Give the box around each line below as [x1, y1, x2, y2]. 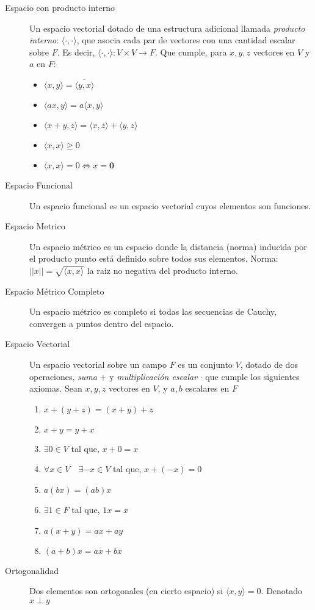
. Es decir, [57, 45, 95, 58]
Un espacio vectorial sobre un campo [29, 358, 167, 371]
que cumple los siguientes [205, 370, 300, 382]
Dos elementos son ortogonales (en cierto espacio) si [29, 584, 223, 597]
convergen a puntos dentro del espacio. [29, 317, 174, 329]
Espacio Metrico [5, 220, 65, 232]
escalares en [185, 382, 230, 395]
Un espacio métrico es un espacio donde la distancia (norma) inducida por [29, 240, 307, 253]
